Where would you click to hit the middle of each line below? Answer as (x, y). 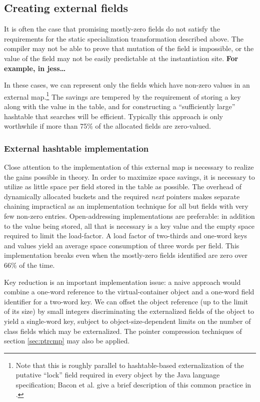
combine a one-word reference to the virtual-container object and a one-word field (129, 292)
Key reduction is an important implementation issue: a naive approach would (122, 282)
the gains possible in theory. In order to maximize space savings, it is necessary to (129, 176)
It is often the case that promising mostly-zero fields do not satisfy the (112, 29)
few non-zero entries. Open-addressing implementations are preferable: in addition (129, 216)
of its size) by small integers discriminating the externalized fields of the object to (129, 311)
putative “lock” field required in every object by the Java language (118, 375)
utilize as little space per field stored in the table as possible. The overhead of (123, 186)
